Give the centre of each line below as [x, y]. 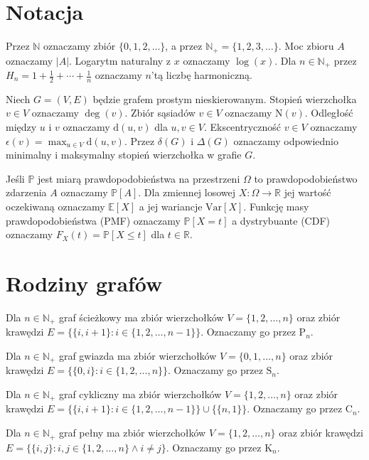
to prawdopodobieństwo [306, 178]
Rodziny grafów [84, 283]
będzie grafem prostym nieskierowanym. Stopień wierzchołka [225, 98]
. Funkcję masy [276, 207]
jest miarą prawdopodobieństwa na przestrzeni [139, 178]
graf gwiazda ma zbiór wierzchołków [138, 355]
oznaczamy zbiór [80, 46]
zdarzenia [26, 192]
